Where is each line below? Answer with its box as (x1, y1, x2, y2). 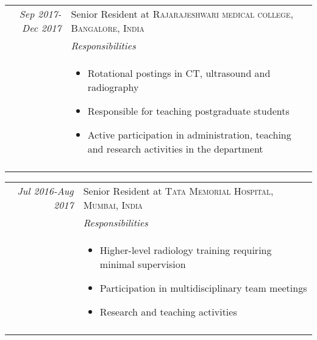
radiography (87, 80, 139, 94)
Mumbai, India (83, 198, 143, 212)
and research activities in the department (87, 142, 263, 156)
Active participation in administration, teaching (87, 128, 291, 142)
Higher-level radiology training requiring (99, 243, 272, 257)
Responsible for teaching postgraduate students (87, 104, 290, 118)
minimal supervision (99, 257, 186, 271)
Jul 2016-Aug (17, 184, 74, 198)
